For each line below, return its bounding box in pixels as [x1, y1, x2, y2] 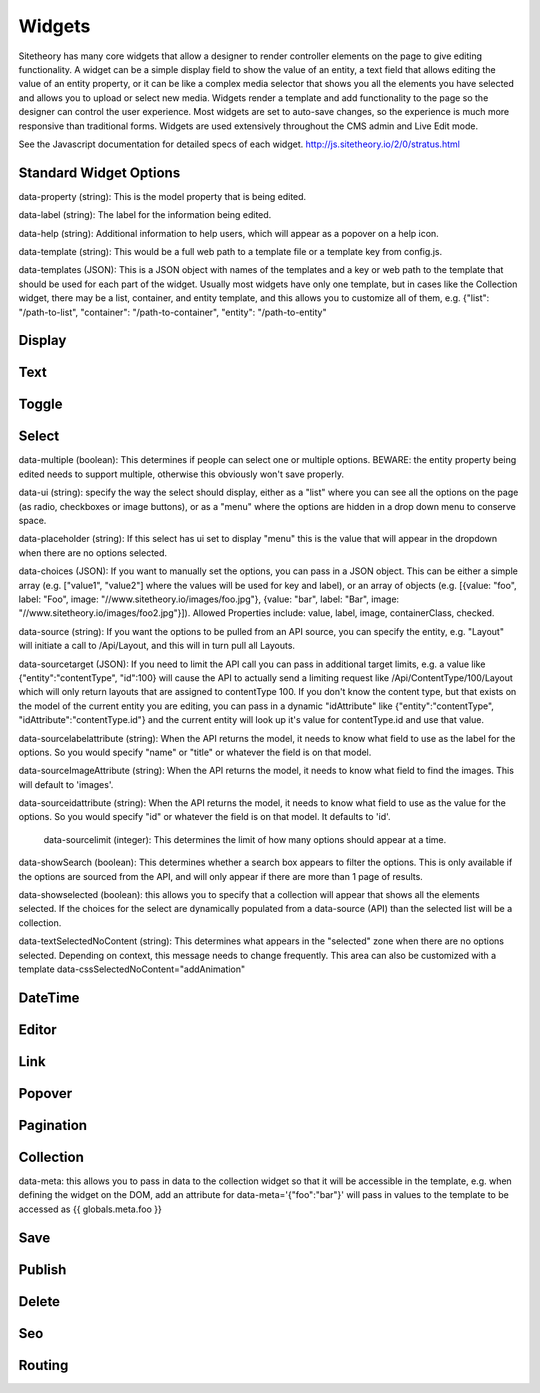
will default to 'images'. [18, 778, 114, 790]
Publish [18, 1261, 67, 1278]
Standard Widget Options [18, 164, 181, 181]
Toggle [18, 396, 63, 413]
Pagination [18, 1116, 88, 1134]
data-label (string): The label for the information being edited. [18, 209, 272, 221]
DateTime [18, 989, 80, 1006]
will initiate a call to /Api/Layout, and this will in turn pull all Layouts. [18, 640, 295, 652]
